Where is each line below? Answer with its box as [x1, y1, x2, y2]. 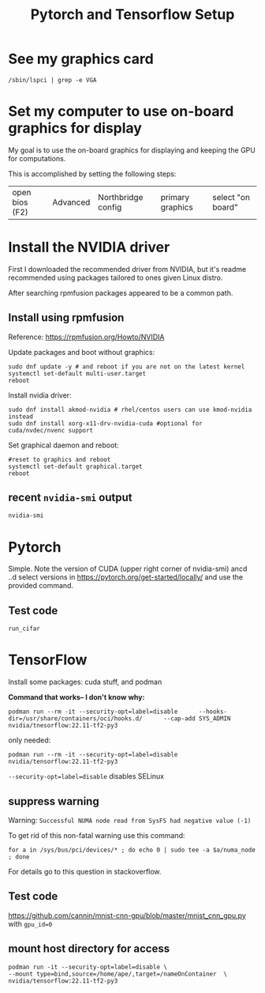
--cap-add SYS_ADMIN [162, 715, 231, 723]
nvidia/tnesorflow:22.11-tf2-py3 [8, 722, 118, 730]
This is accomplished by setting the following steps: [8, 168, 177, 179]
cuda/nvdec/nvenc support [8, 426, 93, 434]
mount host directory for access [8, 942, 170, 956]
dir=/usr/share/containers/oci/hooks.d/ [8, 715, 144, 723]
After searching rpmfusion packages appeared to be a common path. [8, 288, 233, 297]
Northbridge [98, 191, 144, 202]
